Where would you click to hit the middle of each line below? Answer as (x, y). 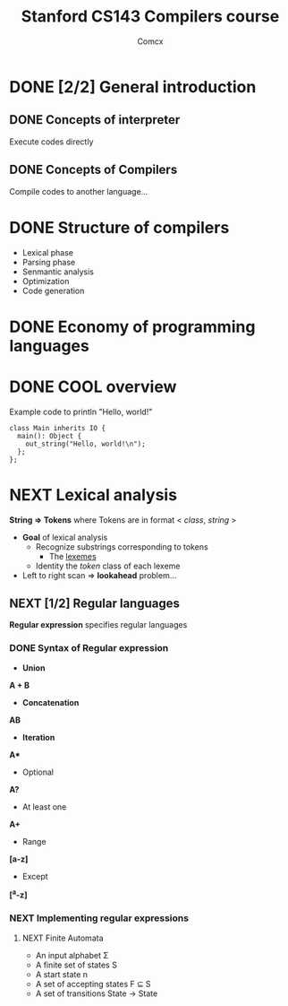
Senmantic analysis (58, 272)
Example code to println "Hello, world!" (81, 412)
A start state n (61, 974)
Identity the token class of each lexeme (108, 566)
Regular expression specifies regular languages (98, 625)
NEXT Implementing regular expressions (99, 918)
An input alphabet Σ (72, 955)
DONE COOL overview (93, 386)
